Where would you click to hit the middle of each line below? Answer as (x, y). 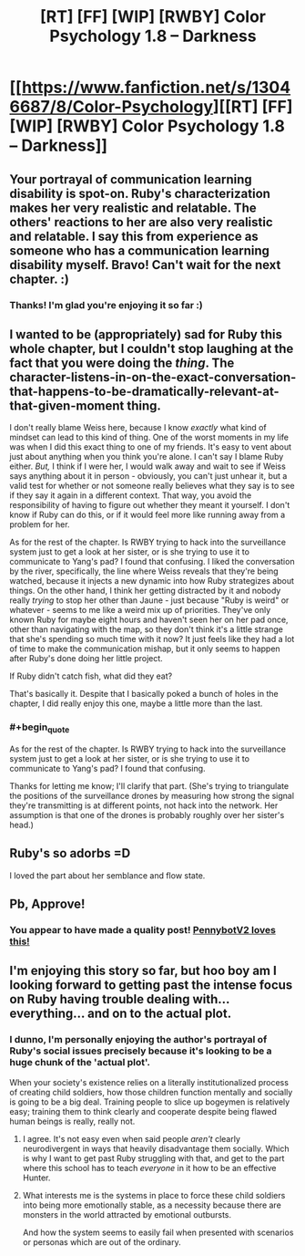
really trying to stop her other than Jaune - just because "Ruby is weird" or (149, 600)
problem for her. (40, 524)
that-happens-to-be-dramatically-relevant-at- (144, 391)
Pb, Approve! (47, 904)
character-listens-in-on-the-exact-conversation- (153, 377)
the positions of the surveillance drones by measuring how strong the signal (152, 795)
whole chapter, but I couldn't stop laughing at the (152, 348)
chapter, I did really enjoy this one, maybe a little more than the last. (136, 703)
